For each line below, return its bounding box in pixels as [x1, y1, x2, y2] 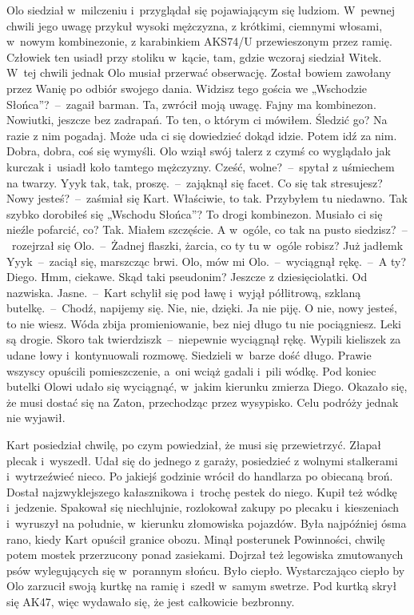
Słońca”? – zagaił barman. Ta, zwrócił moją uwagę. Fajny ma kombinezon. [6, 95, 376, 112]
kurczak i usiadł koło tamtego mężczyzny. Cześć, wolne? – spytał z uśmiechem [6, 158, 395, 175]
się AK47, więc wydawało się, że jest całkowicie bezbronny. [6, 593, 295, 609]
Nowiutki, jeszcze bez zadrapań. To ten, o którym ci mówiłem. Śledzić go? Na [6, 111, 388, 128]
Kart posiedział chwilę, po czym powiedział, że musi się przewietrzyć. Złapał [6, 436, 382, 453]
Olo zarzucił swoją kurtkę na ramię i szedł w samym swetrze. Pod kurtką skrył [6, 577, 397, 594]
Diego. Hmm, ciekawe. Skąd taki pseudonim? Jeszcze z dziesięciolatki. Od [6, 268, 368, 285]
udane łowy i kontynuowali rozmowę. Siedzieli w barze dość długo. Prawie [6, 347, 372, 364]
